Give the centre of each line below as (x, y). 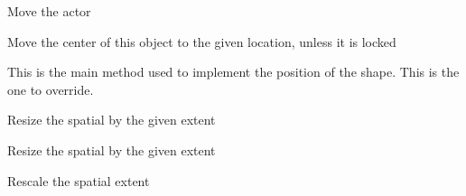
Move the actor (49, 11)
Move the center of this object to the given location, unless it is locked (202, 41)
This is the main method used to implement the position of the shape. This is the (233, 72)
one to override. (51, 89)
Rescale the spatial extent (79, 180)
